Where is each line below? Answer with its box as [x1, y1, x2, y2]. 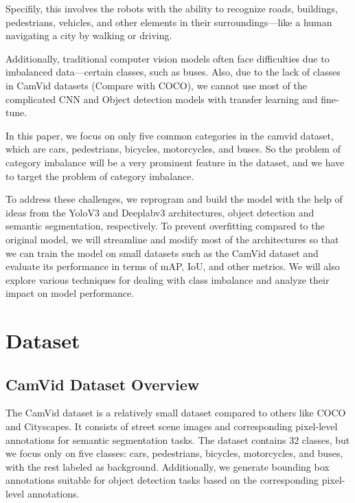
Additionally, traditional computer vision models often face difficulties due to [5, 51, 330, 65]
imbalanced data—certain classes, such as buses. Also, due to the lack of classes [5, 65, 341, 79]
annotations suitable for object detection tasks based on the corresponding [5, 473, 319, 487]
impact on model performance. [5, 286, 135, 300]
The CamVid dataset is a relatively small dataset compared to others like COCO [5, 405, 346, 420]
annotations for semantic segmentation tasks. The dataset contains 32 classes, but [5, 432, 350, 447]
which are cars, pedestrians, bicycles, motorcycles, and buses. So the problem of [5, 142, 341, 156]
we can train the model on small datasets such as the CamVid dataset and [5, 245, 319, 260]
